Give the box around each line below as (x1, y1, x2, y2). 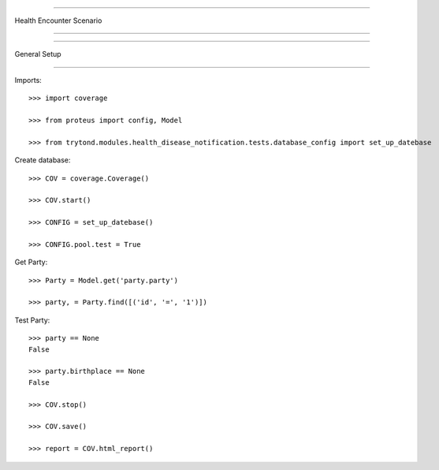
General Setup (14, 50, 62, 59)
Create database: (14, 155, 71, 165)
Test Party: (14, 315, 50, 325)
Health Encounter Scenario (14, 16, 102, 25)
